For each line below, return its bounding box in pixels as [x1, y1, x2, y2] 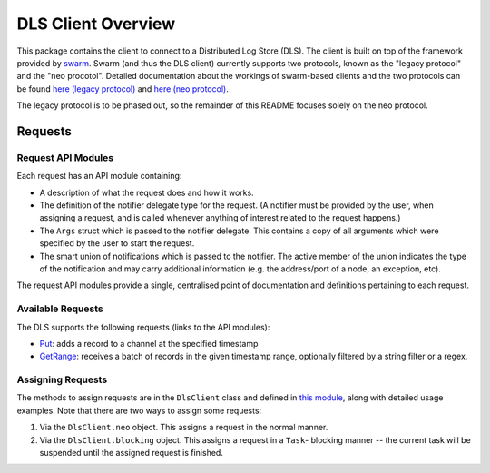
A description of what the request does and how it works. [39, 187, 254, 198]
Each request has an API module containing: [16, 171, 182, 182]
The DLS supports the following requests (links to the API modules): [16, 321, 270, 332]
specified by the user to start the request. [39, 238, 195, 249]
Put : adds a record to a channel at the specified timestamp [39, 338, 259, 349]
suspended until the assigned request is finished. [39, 448, 224, 458]
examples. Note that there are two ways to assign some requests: [16, 405, 262, 416]
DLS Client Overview [16, 14, 176, 34]
